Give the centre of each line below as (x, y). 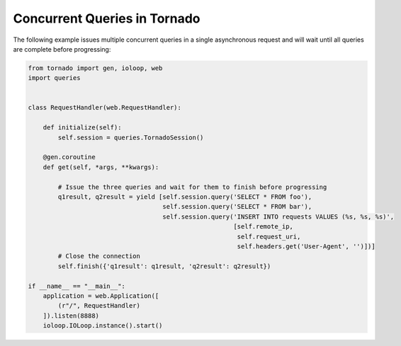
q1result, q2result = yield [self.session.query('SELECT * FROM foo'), (185, 197)
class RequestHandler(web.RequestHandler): (105, 108)
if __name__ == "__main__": (77, 286)
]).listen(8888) (71, 316)
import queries (54, 78)
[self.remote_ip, (264, 227)
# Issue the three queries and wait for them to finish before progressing (192, 187)
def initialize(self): (82, 128)
